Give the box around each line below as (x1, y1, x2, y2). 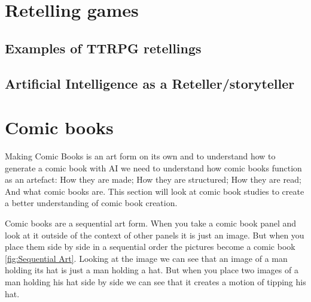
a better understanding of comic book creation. (5, 197, 178, 209)
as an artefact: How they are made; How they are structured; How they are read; (5, 173, 301, 186)
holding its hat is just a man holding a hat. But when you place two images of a (5, 264, 298, 276)
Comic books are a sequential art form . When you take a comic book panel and (5, 217, 297, 229)
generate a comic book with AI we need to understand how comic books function (5, 161, 302, 174)
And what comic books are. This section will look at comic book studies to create (5, 185, 304, 197)
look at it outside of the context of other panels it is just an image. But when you (5, 228, 304, 241)
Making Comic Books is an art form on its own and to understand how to (5, 150, 276, 162)
